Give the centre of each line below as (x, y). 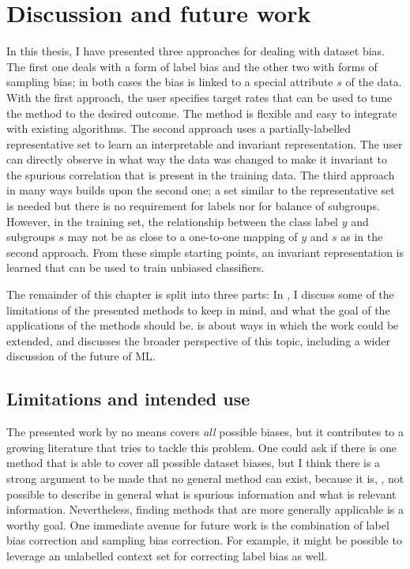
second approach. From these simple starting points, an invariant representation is (205, 252)
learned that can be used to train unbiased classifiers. (135, 268)
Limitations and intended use (128, 399)
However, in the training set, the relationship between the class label (173, 221)
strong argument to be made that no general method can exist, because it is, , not (205, 478)
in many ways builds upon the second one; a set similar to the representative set (201, 190)
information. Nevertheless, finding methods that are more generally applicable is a (205, 509)
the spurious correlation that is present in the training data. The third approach (201, 174)
